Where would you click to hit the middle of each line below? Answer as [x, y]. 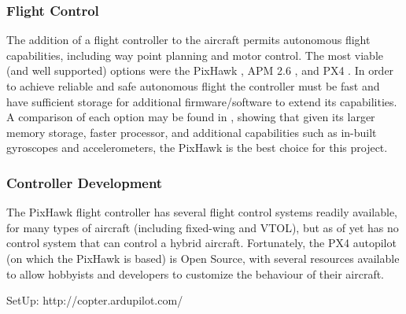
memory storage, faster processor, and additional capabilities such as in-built [192, 132]
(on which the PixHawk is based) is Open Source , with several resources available [203, 258]
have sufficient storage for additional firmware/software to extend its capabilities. [202, 101]
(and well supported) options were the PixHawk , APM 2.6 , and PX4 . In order [200, 70]
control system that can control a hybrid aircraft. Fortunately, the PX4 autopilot [201, 243]
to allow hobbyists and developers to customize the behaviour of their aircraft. [196, 273]
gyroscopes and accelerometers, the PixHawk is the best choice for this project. [197, 148]
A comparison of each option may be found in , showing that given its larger [191, 117]
